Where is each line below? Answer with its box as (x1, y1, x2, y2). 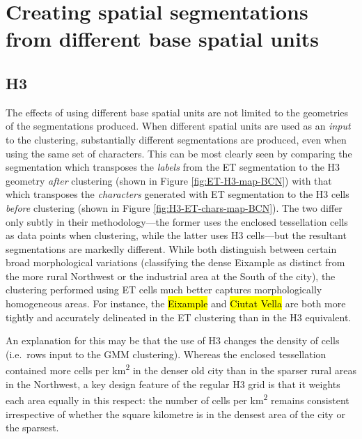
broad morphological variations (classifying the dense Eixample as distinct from (6, 255, 345, 270)
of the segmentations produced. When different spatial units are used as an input (6, 118, 351, 133)
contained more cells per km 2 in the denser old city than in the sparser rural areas (6, 361, 356, 378)
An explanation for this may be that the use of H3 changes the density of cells (6, 333, 340, 348)
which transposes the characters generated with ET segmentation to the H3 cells (6, 187, 349, 201)
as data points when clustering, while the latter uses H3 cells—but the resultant (6, 228, 347, 242)
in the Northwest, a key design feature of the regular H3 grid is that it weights (6, 376, 340, 391)
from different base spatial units (6, 24, 320, 53)
